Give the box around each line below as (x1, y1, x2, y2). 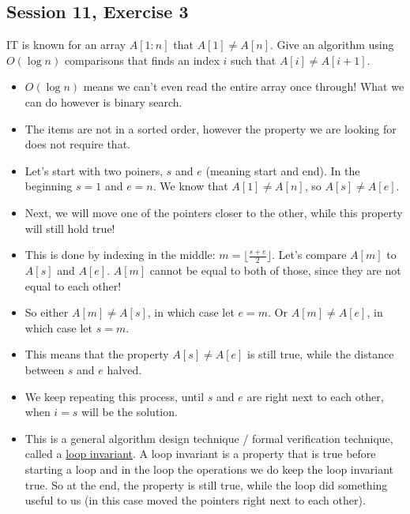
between (24, 361, 65, 377)
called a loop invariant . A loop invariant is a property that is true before (24, 445, 376, 462)
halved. (107, 361, 142, 377)
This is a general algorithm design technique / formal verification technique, (24, 430, 393, 446)
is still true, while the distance (247, 346, 394, 362)
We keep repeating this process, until (24, 388, 205, 404)
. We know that (152, 178, 228, 194)
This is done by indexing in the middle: (24, 246, 216, 263)
